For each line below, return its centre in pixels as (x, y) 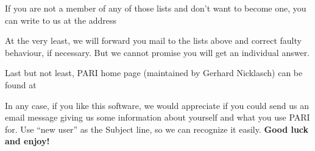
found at (21, 84)
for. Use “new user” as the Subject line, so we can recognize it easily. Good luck (157, 129)
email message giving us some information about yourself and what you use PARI (157, 117)
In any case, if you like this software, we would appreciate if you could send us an (157, 105)
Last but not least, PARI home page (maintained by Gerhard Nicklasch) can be (154, 73)
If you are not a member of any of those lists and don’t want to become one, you (156, 8)
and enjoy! (27, 141)
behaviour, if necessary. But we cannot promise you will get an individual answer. (157, 52)
